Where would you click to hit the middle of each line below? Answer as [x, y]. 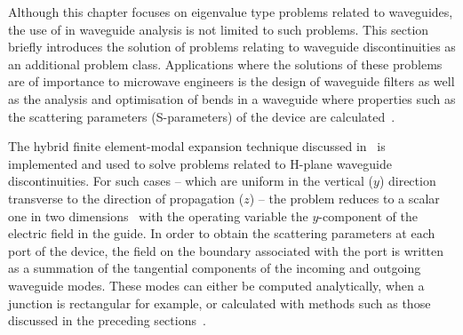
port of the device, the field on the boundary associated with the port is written [226, 250]
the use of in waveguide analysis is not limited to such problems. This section [219, 29]
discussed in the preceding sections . [107, 320]
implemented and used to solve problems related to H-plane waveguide [200, 163]
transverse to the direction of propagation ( [126, 198]
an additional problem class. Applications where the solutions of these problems [225, 64]
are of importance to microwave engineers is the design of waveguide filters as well [231, 81]
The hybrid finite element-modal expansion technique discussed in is [197, 146]
